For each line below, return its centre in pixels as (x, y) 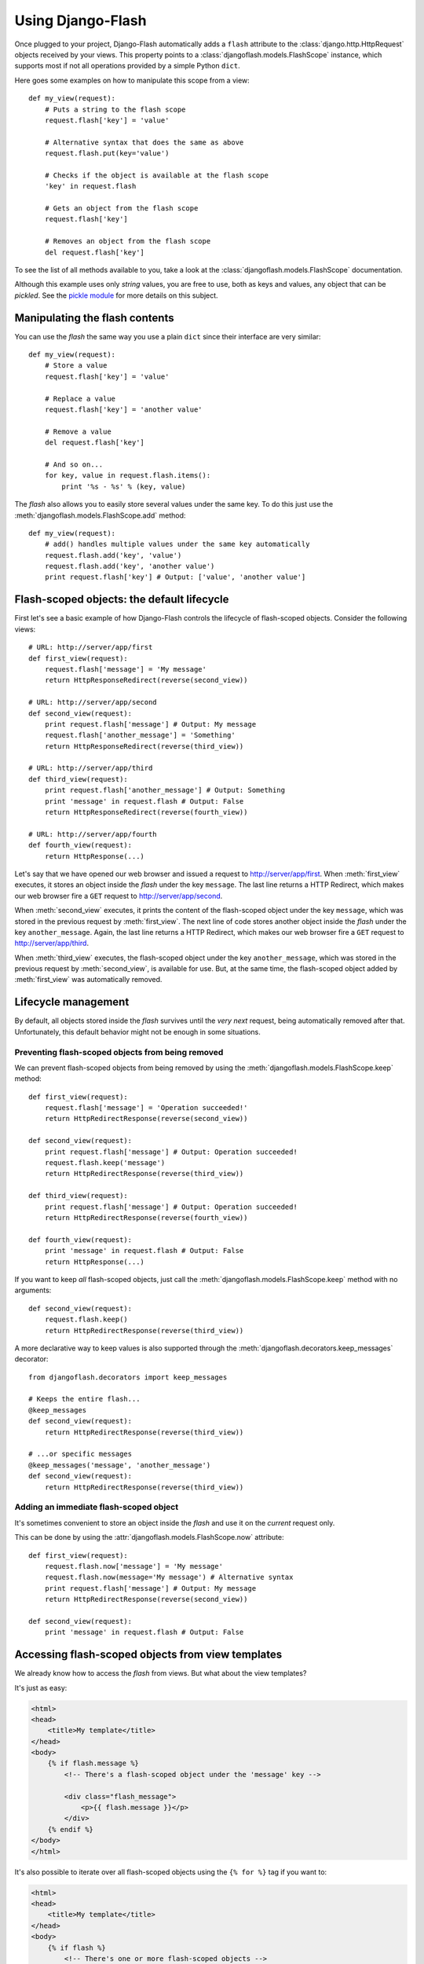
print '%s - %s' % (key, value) (124, 486)
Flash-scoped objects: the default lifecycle (122, 600)
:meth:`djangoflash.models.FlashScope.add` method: (100, 515)
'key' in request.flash (90, 186)
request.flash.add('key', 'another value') (130, 566)
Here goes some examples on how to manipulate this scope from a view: (132, 80)
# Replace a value (80, 398)
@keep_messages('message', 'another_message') (120, 1465)
